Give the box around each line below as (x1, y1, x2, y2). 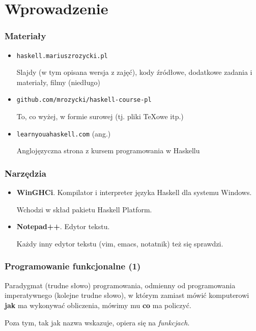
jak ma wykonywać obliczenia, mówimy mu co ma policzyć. (5, 299, 191, 310)
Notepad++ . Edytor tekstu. (16, 221, 110, 232)
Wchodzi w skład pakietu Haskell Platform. (16, 204, 152, 214)
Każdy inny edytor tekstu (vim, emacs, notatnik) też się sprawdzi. (16, 238, 223, 249)
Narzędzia (5, 167, 46, 179)
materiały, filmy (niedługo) (16, 76, 101, 87)
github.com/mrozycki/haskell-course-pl (16, 96, 152, 104)
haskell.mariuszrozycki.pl (16, 52, 108, 60)
